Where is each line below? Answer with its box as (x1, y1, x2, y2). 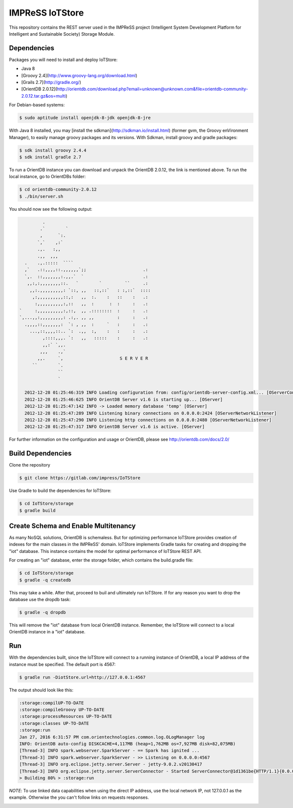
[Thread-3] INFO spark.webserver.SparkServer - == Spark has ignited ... (19, 748, 200, 753)
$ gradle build (19, 507, 56, 513)
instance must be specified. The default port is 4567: (9, 661, 116, 667)
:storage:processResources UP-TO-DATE (19, 714, 112, 719)
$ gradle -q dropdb (19, 610, 66, 615)
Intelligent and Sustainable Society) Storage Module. (9, 31, 115, 37)
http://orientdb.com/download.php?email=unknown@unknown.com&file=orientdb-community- (57, 86, 249, 92)
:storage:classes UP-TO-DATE (19, 720, 89, 726)
